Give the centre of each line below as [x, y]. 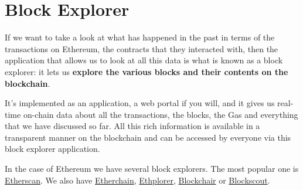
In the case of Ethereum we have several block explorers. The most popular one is [152, 169]
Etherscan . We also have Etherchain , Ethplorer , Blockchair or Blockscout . [137, 180]
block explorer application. [52, 149]
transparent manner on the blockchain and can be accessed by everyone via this [148, 137]
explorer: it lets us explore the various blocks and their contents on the [147, 71]
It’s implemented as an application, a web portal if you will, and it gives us [140, 103]
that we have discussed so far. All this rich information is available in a [132, 126]
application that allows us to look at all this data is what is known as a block [144, 60]
